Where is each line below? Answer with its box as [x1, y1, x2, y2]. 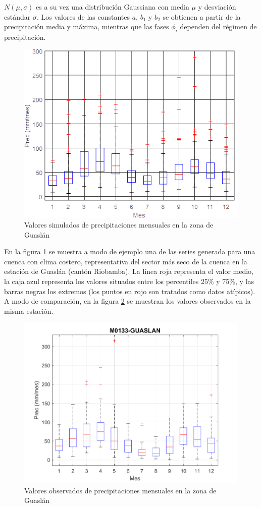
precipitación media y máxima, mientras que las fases [4, 21, 169, 32]
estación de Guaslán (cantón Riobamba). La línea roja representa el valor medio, [4, 266, 253, 276]
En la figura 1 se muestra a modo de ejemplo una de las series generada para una [4, 246, 255, 257]
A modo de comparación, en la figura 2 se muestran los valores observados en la [4, 296, 251, 306]
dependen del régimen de [180, 21, 257, 32]
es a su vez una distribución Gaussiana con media [36, 2, 189, 12]
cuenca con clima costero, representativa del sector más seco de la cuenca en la [4, 256, 247, 266]
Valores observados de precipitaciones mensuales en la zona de [24, 485, 217, 495]
